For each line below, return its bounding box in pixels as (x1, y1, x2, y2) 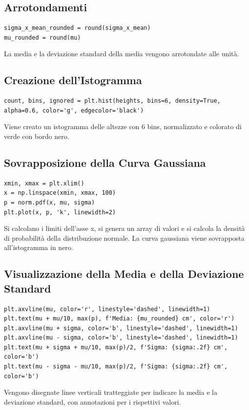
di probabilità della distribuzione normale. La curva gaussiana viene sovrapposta (4, 232, 245, 243)
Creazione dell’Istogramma (4, 72, 142, 88)
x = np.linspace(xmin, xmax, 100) (4, 189, 116, 197)
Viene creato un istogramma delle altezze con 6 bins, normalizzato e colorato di (4, 121, 242, 132)
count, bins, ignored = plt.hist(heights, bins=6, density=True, (4, 97, 221, 105)
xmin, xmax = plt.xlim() (4, 180, 84, 187)
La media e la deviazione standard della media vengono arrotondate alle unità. (4, 48, 239, 59)
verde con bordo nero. (4, 131, 69, 141)
